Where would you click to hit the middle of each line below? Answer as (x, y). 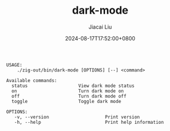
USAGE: (14, 65)
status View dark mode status (73, 86)
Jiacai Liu (100, 27)
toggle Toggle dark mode (66, 101)
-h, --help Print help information (89, 122)
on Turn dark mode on (68, 91)
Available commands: (32, 80)
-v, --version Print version (77, 117)
